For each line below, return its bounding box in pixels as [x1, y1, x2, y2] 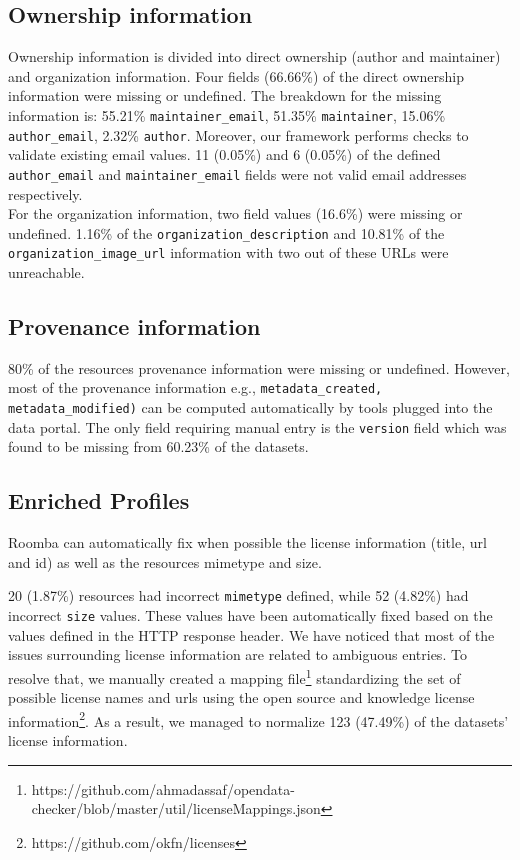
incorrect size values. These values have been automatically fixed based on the [8, 605, 493, 626]
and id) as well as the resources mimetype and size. [8, 551, 322, 572]
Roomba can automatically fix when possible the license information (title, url [8, 532, 487, 553]
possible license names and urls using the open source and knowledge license [8, 687, 475, 708]
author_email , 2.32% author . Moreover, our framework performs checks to [8, 124, 469, 145]
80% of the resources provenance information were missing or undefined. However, [8, 357, 510, 378]
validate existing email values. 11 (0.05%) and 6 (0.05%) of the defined [8, 144, 441, 165]
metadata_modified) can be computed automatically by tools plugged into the [8, 397, 493, 418]
